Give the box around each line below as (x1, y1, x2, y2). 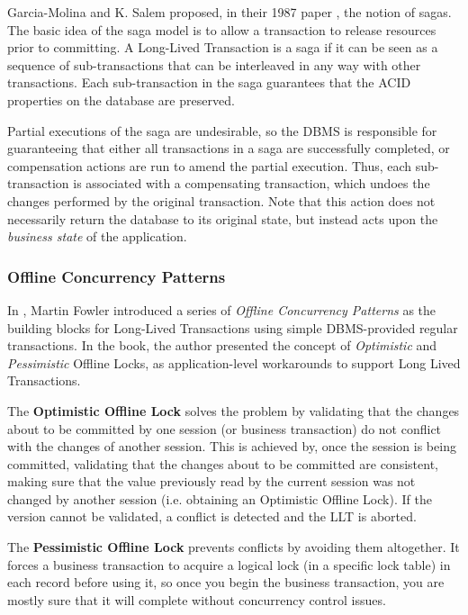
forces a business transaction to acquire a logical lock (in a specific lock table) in (7, 555, 451, 574)
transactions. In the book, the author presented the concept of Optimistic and (7, 336, 437, 355)
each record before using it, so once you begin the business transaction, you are (7, 573, 445, 592)
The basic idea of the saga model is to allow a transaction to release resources (7, 20, 436, 39)
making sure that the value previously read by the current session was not (7, 472, 416, 491)
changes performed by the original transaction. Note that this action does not (7, 191, 436, 210)
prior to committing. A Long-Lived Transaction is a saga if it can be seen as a (7, 38, 438, 57)
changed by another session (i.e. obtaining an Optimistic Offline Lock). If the (7, 489, 432, 508)
